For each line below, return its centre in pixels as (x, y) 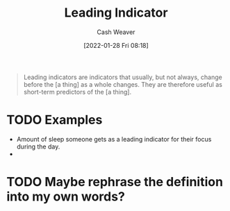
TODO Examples (55, 120)
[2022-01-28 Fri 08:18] (116, 45)
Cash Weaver (116, 32)
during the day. (38, 146)
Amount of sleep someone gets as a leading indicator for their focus (114, 139)
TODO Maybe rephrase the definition (115, 182)
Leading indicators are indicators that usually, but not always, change (123, 77)
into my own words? (66, 197)
